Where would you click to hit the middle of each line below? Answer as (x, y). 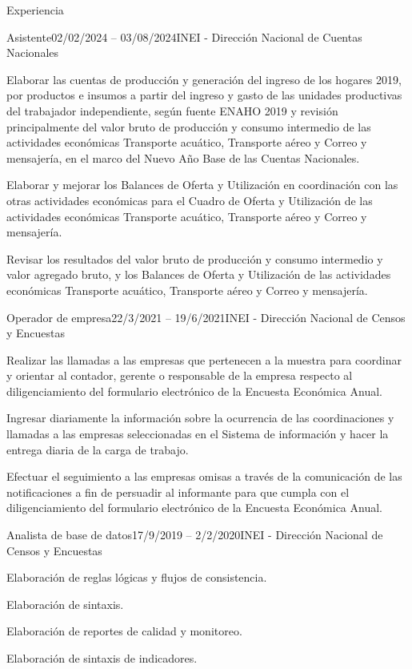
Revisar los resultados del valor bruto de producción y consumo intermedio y (195, 258)
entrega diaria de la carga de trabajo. (98, 449)
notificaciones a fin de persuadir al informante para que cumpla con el (178, 492)
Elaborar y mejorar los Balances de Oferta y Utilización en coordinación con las (202, 185)
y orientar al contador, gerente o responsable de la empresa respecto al (180, 375)
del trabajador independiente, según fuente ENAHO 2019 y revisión (172, 110)
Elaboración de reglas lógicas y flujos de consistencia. (137, 577)
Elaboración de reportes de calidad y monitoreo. (124, 631)
